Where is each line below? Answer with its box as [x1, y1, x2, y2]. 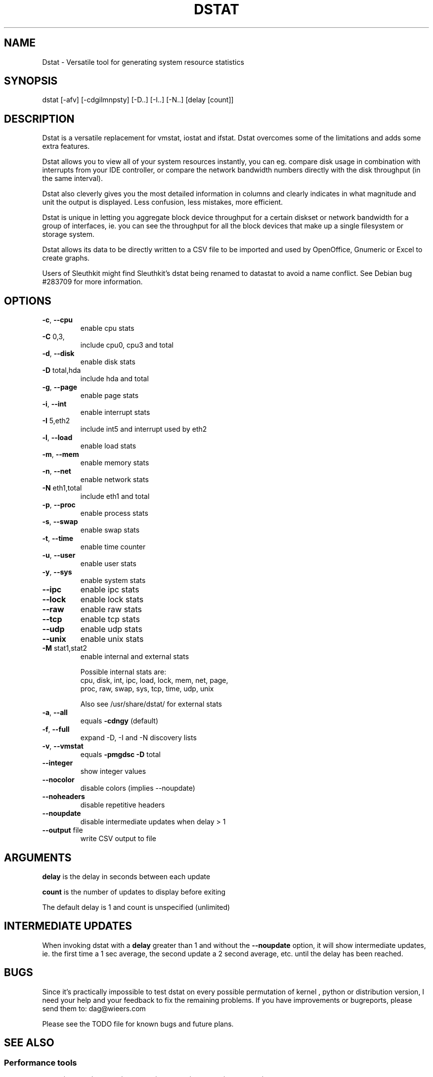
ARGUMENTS [4, 851, 72, 864]
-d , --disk [42, 349, 75, 358]
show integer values [80, 767, 146, 776]
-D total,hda [42, 366, 81, 375]
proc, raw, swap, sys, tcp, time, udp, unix [80, 684, 214, 693]
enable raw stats [80, 604, 142, 615]
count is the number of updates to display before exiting [42, 887, 226, 896]
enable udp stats [80, 624, 142, 634]
